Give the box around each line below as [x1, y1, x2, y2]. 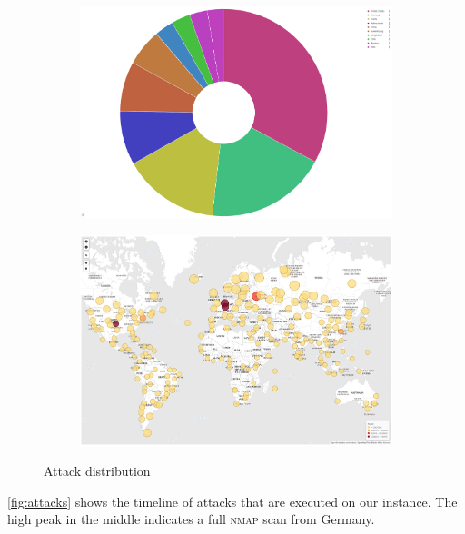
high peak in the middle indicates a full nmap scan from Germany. [7, 509, 375, 529]
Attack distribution [44, 461, 151, 480]
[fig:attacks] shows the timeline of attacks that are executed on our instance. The [7, 491, 458, 510]
